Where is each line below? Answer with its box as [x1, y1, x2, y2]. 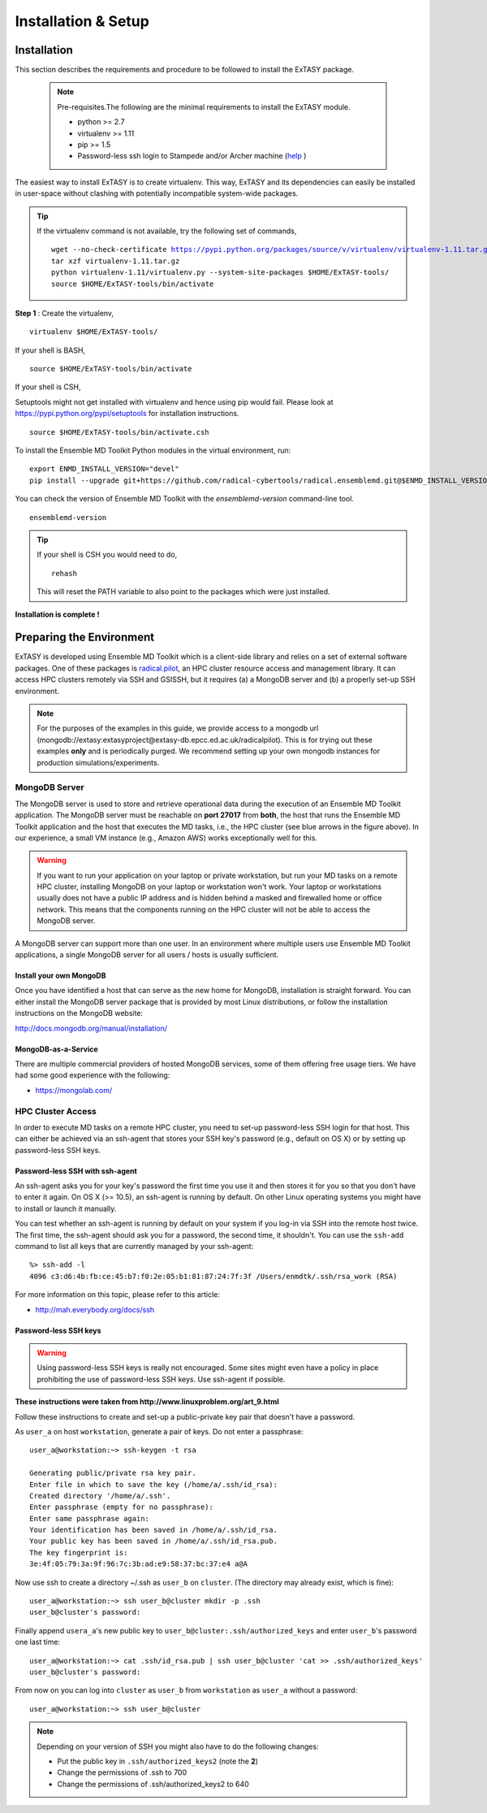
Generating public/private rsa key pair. [29, 1468, 196, 1478]
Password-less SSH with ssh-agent [15, 1166, 137, 1176]
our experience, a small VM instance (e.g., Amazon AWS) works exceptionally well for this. [15, 833, 318, 843]
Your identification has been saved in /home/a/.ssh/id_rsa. [29, 1525, 278, 1535]
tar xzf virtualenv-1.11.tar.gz [51, 256, 180, 266]
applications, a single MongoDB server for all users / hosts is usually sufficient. [15, 950, 279, 960]
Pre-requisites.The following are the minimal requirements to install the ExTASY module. [57, 102, 351, 111]
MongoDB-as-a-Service [15, 1044, 99, 1054]
